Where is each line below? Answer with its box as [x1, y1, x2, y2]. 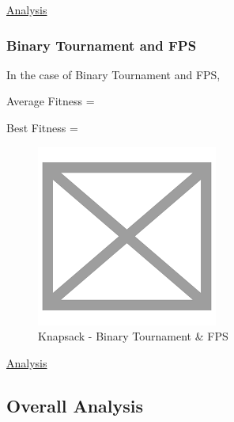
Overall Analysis [6, 393, 144, 417]
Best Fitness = [6, 120, 78, 135]
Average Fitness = [6, 93, 95, 109]
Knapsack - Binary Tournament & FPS [38, 328, 228, 344]
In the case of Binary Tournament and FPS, [6, 66, 221, 82]
